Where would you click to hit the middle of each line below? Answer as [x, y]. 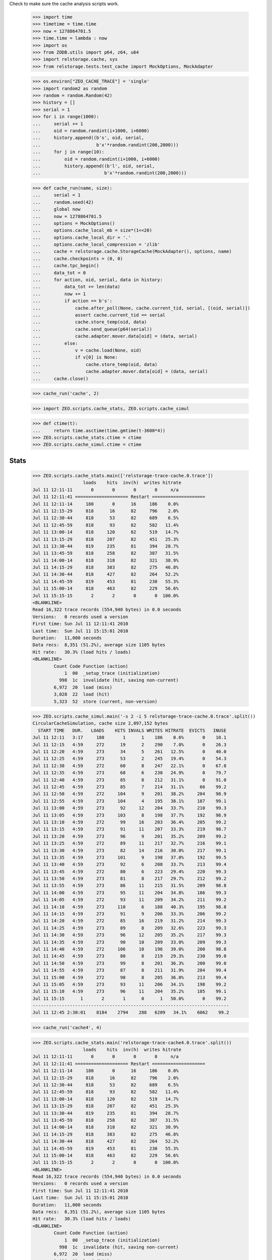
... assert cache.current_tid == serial [99, 315]
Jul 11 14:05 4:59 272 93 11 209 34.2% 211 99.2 [129, 900]
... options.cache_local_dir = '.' [82, 237]
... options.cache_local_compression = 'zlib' [96, 245]
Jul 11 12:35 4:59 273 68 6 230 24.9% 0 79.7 [129, 773]
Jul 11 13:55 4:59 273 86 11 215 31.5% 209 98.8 [129, 886]
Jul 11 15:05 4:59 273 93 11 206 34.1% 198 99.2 [129, 984]
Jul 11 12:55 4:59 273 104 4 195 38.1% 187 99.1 [129, 801]
